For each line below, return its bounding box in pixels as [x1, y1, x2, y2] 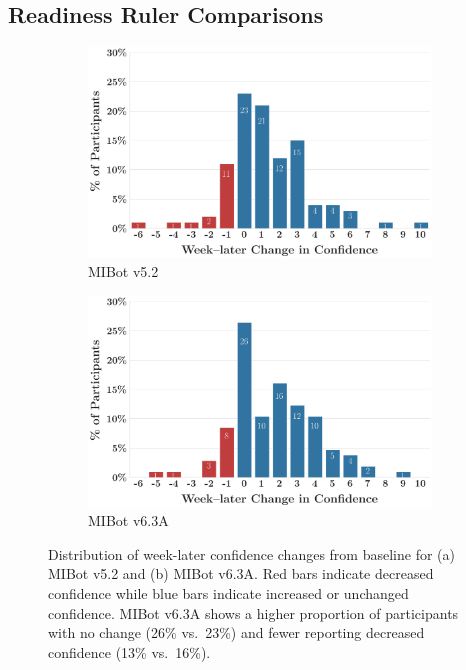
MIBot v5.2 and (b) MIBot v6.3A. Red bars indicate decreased [48, 563, 434, 584]
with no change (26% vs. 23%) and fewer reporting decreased [48, 622, 425, 643]
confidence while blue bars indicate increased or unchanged [48, 583, 409, 604]
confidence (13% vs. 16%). [48, 641, 211, 662]
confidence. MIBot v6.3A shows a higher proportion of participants [48, 602, 459, 623]
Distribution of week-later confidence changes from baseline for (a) [48, 543, 455, 564]
